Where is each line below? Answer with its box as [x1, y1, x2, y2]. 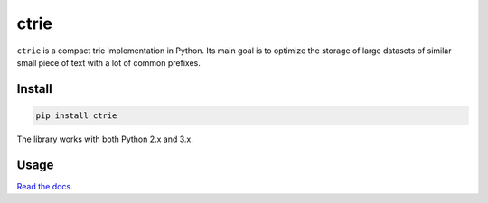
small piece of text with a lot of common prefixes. [16, 57, 201, 68]
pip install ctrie [35, 110, 117, 121]
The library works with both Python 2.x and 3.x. [16, 134, 194, 144]
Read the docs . [16, 180, 73, 191]
